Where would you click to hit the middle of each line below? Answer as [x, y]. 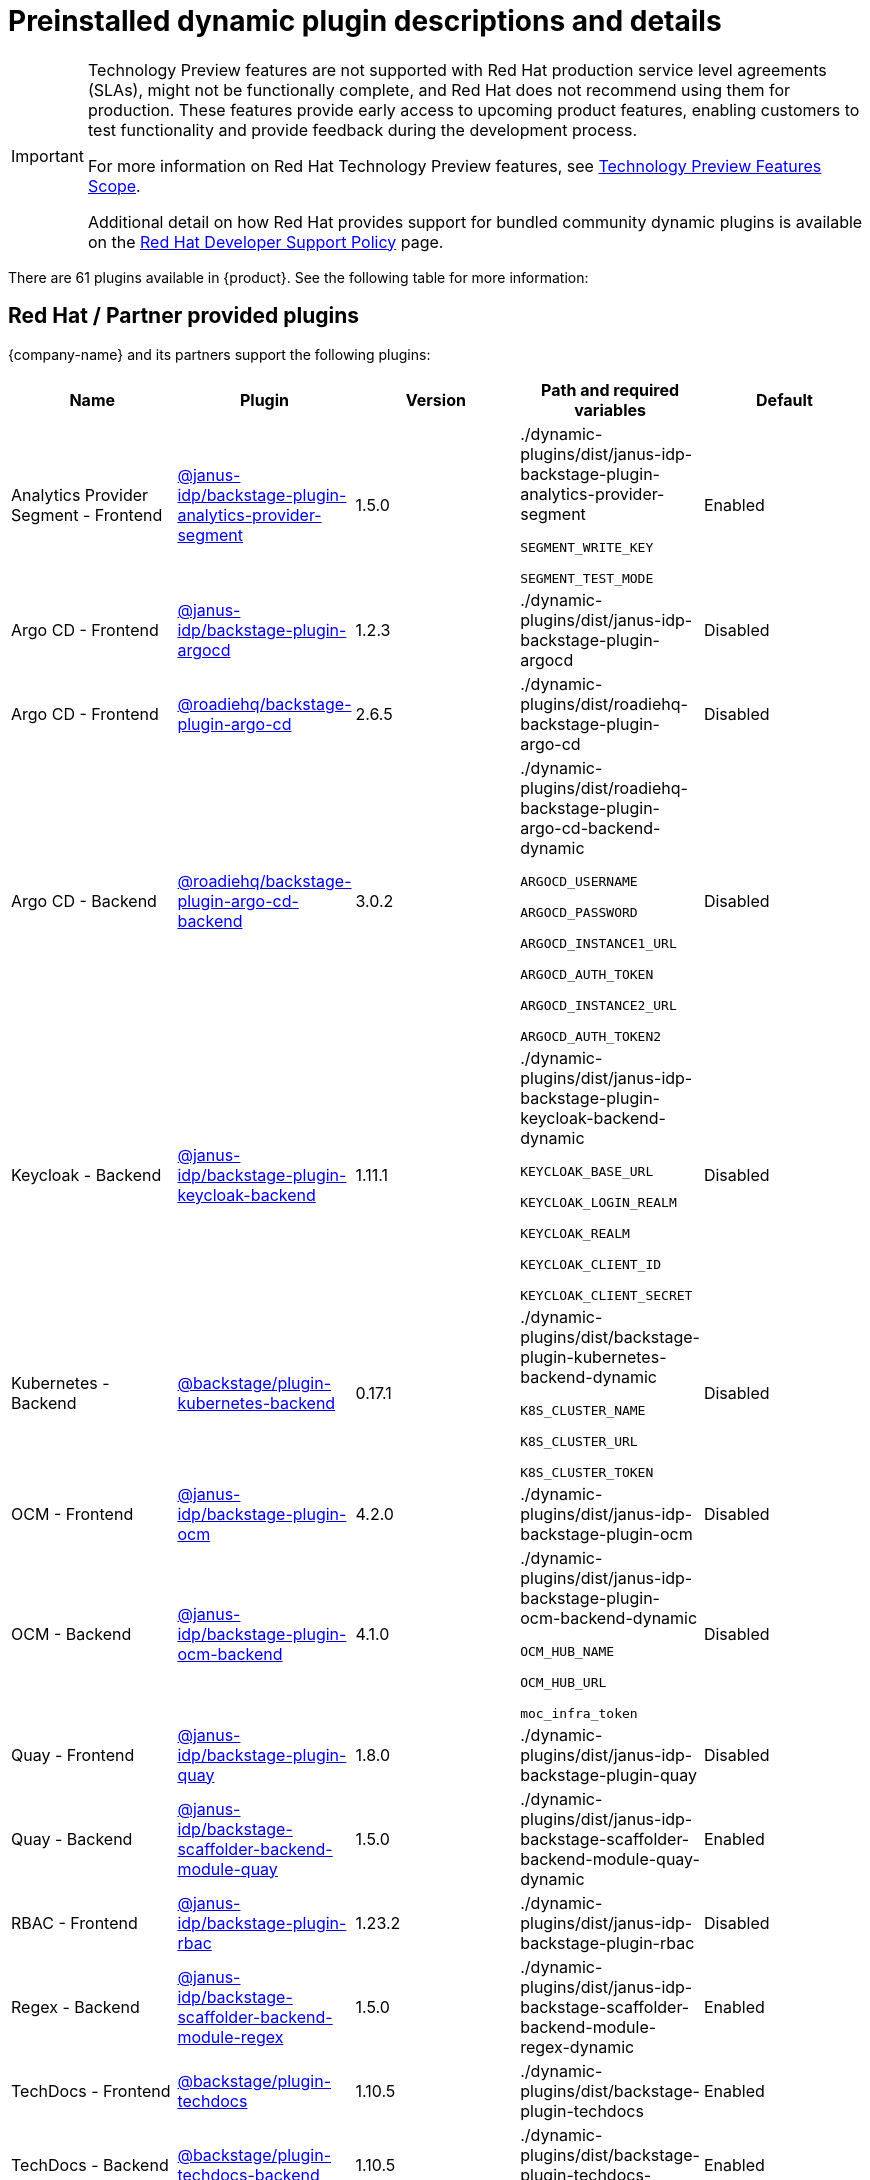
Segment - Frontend [87, 514]
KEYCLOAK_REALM [575, 1233]
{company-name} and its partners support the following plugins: [219, 354]
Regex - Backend [75, 2006]
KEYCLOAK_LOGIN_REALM [598, 1202]
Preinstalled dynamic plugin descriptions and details [365, 21]
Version [435, 399]
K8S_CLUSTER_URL [579, 1441]
